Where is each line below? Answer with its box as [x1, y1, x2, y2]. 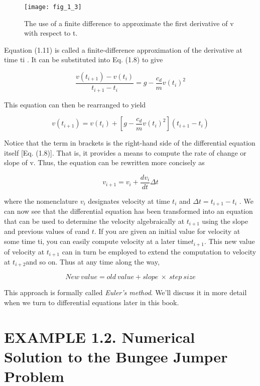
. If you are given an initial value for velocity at [94, 226, 240, 236]
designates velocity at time [88, 195, 170, 206]
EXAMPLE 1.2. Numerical [4, 326, 195, 347]
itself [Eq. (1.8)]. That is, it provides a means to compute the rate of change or [4, 147, 246, 158]
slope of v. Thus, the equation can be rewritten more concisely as [4, 157, 205, 168]
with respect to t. [24, 28, 78, 38]
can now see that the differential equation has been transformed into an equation [4, 206, 253, 216]
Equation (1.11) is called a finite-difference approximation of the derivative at [4, 44, 242, 55]
